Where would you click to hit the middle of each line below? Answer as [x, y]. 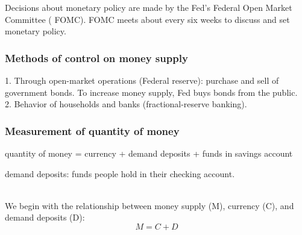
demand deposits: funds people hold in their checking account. [120, 173]
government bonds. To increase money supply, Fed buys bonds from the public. [151, 92]
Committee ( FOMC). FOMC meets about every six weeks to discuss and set [147, 19]
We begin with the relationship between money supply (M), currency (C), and [149, 205]
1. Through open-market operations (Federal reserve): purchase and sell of [142, 80]
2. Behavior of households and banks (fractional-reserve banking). [126, 104]
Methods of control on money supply [96, 58]
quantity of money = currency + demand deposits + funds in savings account [149, 153]
